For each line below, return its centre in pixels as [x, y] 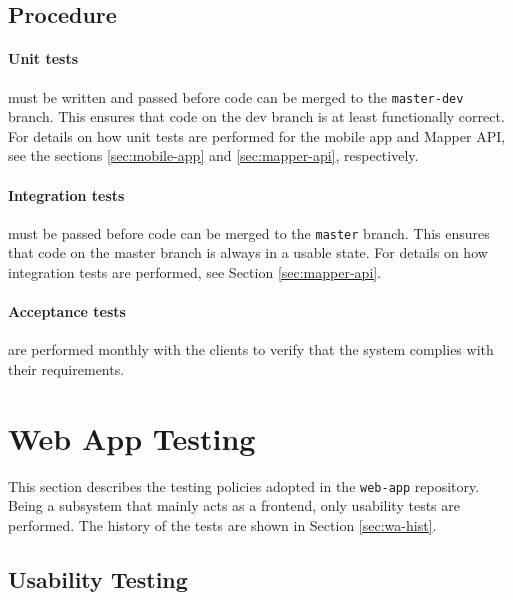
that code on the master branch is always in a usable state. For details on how [248, 252]
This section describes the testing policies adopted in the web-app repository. [244, 485]
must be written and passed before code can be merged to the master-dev [236, 96]
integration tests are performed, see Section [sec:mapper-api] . [195, 272]
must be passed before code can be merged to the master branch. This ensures [249, 232]
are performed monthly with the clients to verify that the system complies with [251, 349]
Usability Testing [98, 579]
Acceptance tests [67, 311]
